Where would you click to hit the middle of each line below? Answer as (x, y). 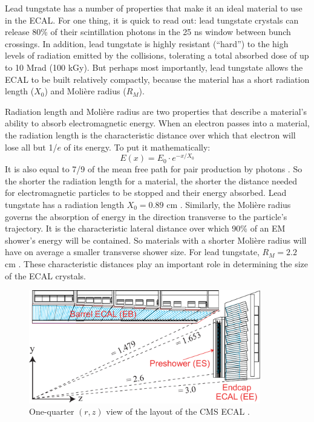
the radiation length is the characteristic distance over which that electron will (150, 135)
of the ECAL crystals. (45, 275)
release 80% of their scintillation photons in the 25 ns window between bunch (148, 32)
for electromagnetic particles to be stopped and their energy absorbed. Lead (146, 193)
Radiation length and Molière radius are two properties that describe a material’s (156, 111)
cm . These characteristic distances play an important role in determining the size (157, 263)
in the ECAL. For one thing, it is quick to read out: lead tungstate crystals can (152, 20)
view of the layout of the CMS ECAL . (178, 411)
